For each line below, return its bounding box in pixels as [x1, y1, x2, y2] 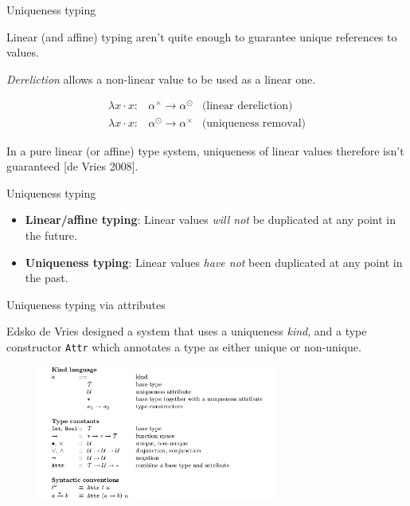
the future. [25, 226, 77, 243]
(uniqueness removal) [201, 117, 306, 129]
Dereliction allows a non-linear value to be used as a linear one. [6, 70, 316, 87]
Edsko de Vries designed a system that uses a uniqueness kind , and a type [6, 323, 367, 339]
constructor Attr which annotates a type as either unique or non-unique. [6, 338, 361, 355]
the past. [25, 269, 68, 286]
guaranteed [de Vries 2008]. [6, 158, 139, 175]
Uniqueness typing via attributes [6, 296, 166, 312]
